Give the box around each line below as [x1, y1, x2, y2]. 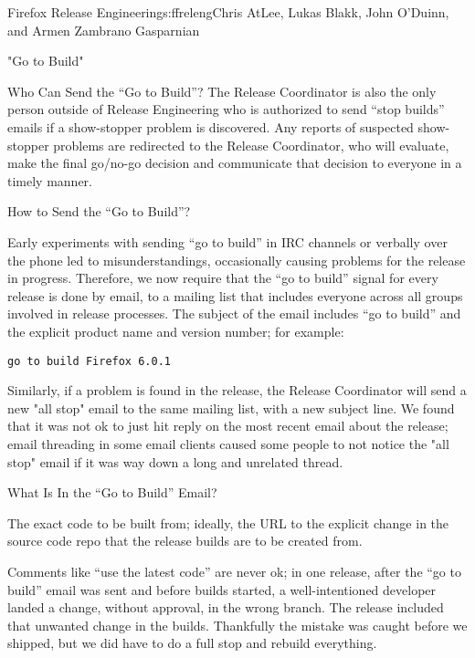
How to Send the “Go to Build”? [7, 202, 191, 221]
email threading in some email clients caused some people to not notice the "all [7, 433, 449, 453]
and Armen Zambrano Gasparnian [7, 20, 200, 39]
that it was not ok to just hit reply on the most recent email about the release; [7, 416, 449, 435]
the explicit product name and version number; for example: [7, 321, 344, 340]
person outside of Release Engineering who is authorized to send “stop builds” [7, 99, 445, 119]
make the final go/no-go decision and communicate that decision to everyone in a [7, 153, 462, 172]
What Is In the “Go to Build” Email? [7, 483, 217, 502]
